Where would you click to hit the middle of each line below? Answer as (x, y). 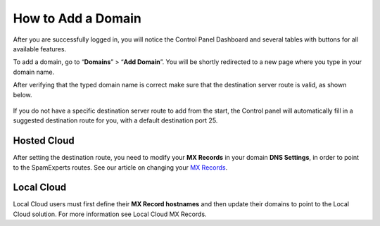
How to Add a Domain (77, 18)
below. (23, 94)
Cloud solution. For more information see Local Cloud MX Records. (110, 214)
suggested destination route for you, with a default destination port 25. (115, 120)
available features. (40, 49)
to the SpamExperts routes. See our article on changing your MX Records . (120, 167)
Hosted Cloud (44, 141)
